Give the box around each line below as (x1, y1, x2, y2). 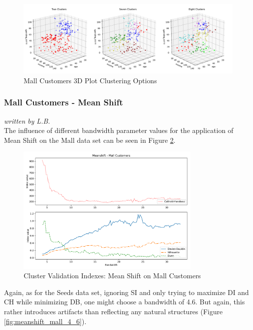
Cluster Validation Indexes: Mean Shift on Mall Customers (24, 270, 201, 281)
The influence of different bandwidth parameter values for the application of (4, 125, 234, 135)
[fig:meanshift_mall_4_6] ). (4, 316, 87, 326)
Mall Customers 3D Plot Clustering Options (24, 75, 157, 85)
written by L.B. (4, 115, 50, 126)
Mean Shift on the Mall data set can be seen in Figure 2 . (4, 134, 176, 145)
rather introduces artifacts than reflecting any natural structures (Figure (4, 306, 223, 316)
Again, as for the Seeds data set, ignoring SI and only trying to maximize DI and (4, 287, 249, 297)
